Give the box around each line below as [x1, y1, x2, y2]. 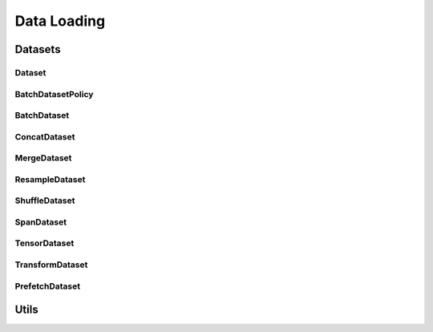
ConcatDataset [14, 131, 75, 142]
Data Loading [14, 12, 106, 30]
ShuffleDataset [14, 195, 75, 206]
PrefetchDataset [14, 281, 80, 292]
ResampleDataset [14, 173, 86, 184]
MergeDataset [14, 152, 72, 164]
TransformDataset [14, 259, 88, 270]
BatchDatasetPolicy [14, 88, 94, 99]
